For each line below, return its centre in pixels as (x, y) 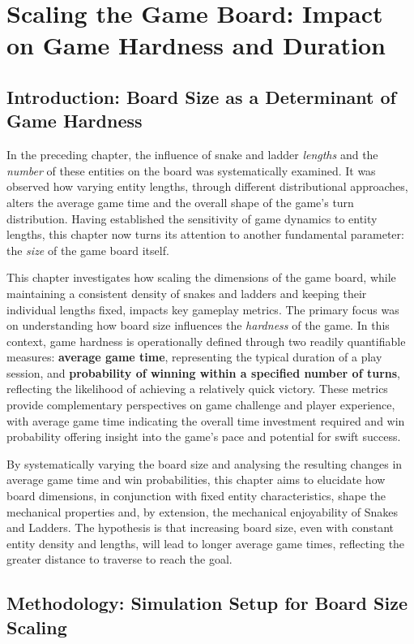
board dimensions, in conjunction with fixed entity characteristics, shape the (196, 496)
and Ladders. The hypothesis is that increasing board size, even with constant (201, 527)
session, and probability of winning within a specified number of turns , (203, 372)
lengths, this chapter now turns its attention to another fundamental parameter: (205, 234)
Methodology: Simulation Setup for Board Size (207, 603)
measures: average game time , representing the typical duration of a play (194, 357)
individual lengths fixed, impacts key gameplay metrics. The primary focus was (203, 309)
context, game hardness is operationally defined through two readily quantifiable (206, 341)
